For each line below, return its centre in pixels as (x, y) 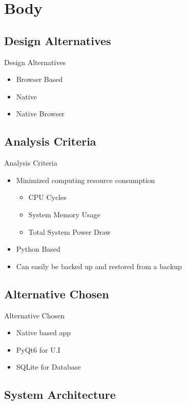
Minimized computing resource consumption (86, 180)
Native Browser (40, 114)
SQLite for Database (48, 367)
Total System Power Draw (69, 231)
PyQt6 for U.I (38, 349)
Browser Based (39, 79)
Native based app (44, 332)
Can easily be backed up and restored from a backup (99, 266)
